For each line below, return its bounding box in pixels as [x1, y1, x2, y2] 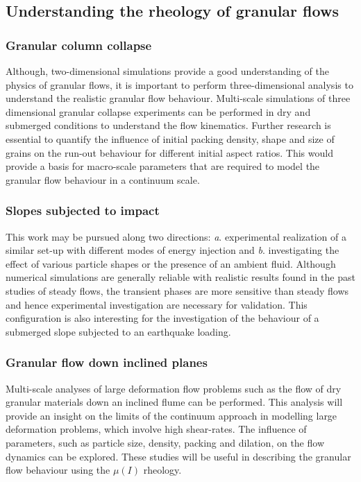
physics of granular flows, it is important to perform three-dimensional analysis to [6, 77, 353, 92]
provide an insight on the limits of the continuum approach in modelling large [6, 408, 337, 422]
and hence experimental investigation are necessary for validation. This [6, 297, 308, 311]
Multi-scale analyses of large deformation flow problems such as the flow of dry [6, 381, 342, 395]
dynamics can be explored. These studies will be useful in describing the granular [6, 449, 351, 463]
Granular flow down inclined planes [6, 354, 208, 371]
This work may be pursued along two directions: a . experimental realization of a [6, 229, 346, 243]
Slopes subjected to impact [6, 202, 160, 219]
